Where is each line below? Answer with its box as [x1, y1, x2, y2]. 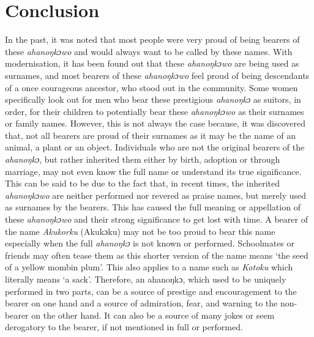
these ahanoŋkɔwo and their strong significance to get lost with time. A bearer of [5, 213, 308, 226]
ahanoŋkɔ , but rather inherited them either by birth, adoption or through [5, 153, 280, 166]
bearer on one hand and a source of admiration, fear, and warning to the [5, 297, 278, 309]
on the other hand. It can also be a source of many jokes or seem [31, 308, 275, 321]
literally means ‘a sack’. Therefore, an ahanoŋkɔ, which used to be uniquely [5, 273, 286, 285]
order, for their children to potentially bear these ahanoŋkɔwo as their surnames [5, 105, 304, 117]
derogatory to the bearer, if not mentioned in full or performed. [5, 320, 243, 333]
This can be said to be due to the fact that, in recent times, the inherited [5, 177, 280, 190]
